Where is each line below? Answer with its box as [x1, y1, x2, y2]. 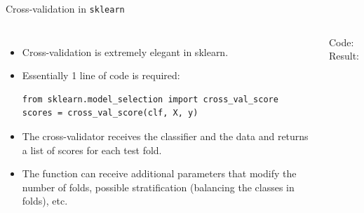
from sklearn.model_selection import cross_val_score [22, 94, 278, 104]
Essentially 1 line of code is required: [22, 68, 180, 83]
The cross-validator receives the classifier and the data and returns [22, 129, 309, 144]
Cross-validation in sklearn [6, 1, 125, 15]
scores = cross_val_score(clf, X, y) [22, 108, 198, 118]
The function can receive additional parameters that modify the [22, 166, 297, 181]
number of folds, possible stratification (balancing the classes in [22, 179, 295, 194]
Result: [328, 48, 359, 63]
